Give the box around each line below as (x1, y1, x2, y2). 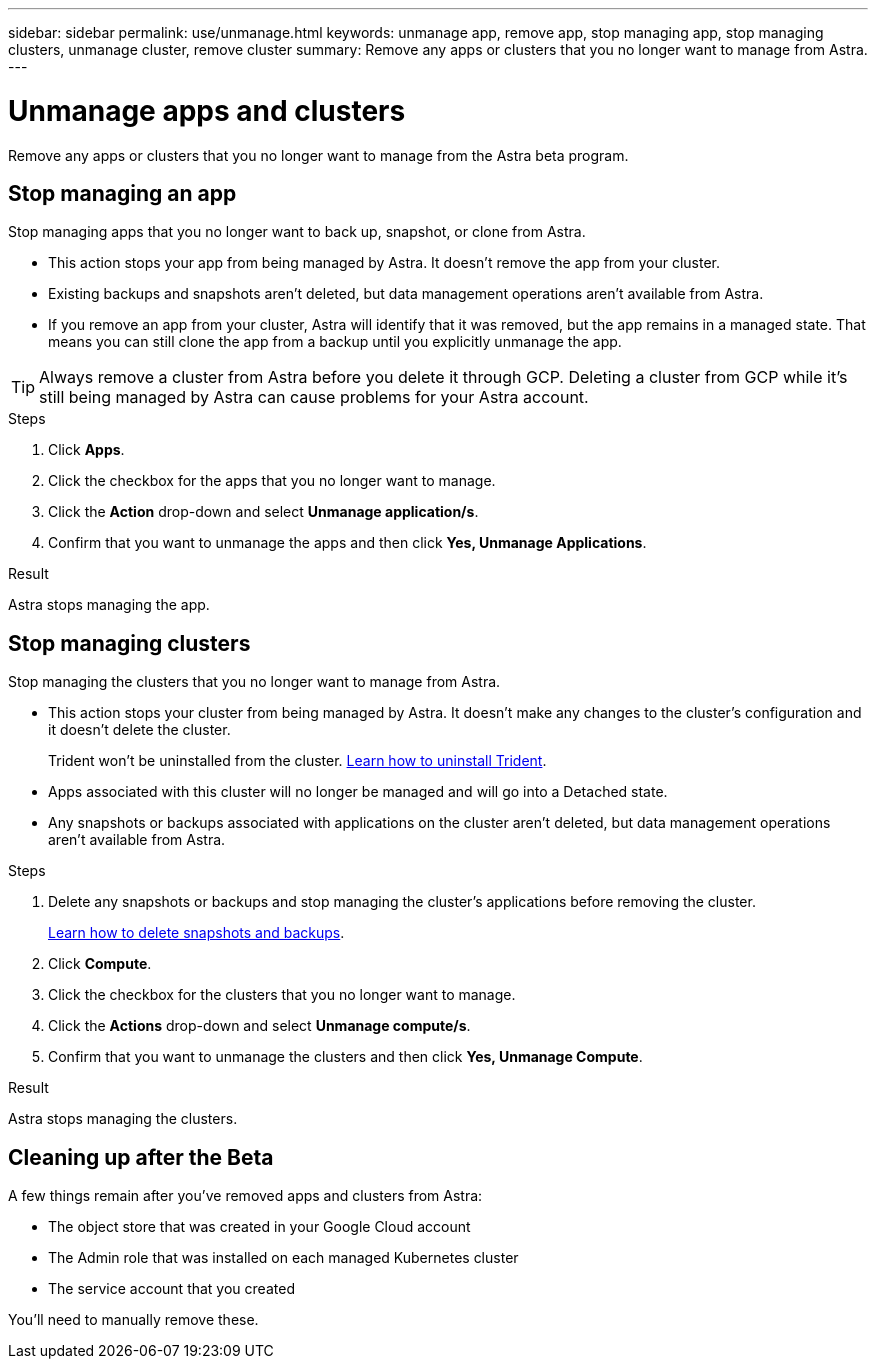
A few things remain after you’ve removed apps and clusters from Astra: (8, 1187, 483, 1205)
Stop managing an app (8, 180, 237, 206)
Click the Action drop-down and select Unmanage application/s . (48, 503, 479, 521)
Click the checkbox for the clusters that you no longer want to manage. (48, 986, 516, 1004)
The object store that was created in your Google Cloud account (48, 1218, 471, 1236)
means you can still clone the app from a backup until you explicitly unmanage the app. (48, 333, 622, 351)
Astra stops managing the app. (8, 596, 210, 614)
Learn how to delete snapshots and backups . (48, 924, 345, 942)
